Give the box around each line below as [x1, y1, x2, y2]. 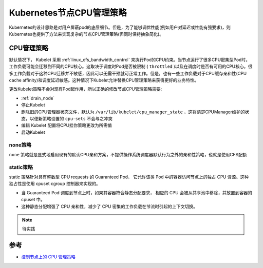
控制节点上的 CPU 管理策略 [21, 254, 75, 260]
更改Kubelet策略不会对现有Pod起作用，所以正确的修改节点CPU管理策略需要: [9, 86, 162, 92]
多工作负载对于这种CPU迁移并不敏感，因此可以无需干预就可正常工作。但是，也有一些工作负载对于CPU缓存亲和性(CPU [9, 70, 247, 76]
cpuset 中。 [21, 197, 45, 203]
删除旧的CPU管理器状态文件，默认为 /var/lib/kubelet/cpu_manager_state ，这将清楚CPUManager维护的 [21, 109, 245, 115]
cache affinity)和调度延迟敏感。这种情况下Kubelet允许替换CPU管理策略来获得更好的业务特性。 [9, 77, 199, 83]
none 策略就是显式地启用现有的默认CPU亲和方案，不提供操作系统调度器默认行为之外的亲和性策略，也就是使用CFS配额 [9, 151, 247, 157]
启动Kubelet [21, 129, 46, 135]
